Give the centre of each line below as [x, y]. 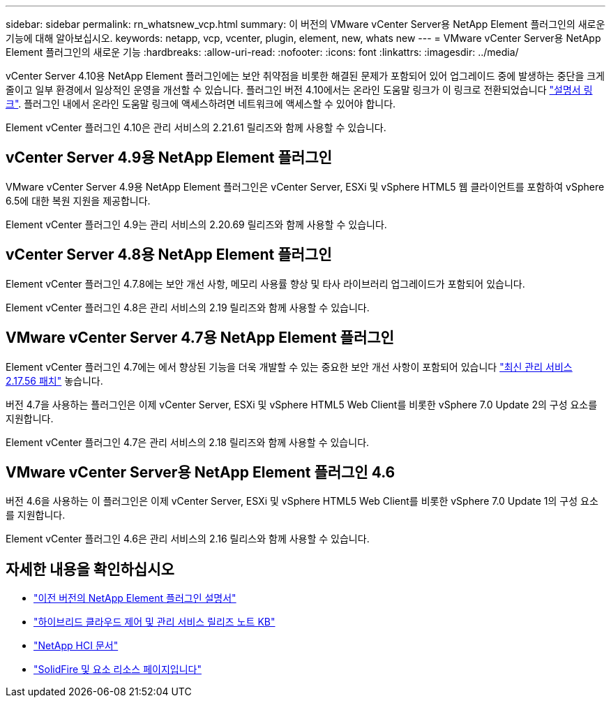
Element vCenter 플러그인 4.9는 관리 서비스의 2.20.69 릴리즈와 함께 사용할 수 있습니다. [196, 224]
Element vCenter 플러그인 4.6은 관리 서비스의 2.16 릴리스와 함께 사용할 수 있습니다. [188, 539]
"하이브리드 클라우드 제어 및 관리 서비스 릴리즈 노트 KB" [154, 622]
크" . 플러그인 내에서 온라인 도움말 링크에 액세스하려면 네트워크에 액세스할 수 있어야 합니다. [201, 104]
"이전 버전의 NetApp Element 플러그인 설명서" [135, 598]
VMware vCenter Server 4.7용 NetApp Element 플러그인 [200, 338]
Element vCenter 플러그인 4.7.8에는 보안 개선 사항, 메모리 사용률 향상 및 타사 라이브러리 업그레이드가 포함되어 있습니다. [265, 283]
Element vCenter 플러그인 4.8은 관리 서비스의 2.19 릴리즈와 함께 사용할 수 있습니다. [188, 307]
